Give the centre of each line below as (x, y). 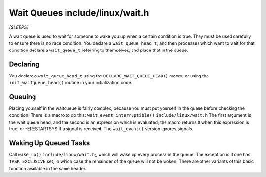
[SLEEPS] (19, 27)
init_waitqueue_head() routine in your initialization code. (71, 83)
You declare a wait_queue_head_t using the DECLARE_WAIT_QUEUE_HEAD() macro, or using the (109, 76)
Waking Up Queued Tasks (50, 143)
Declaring (24, 64)
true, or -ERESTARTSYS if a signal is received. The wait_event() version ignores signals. (101, 129)
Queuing (23, 96)
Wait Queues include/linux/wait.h (79, 13)
